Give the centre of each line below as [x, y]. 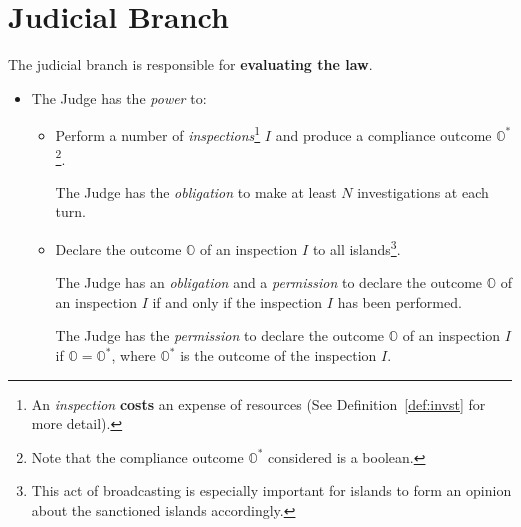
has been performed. [399, 301]
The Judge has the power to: [119, 97]
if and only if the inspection [237, 301]
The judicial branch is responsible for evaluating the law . [190, 64]
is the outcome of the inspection [278, 355]
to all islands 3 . [356, 247]
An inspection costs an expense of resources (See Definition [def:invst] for [258, 403]
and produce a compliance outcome [383, 134]
